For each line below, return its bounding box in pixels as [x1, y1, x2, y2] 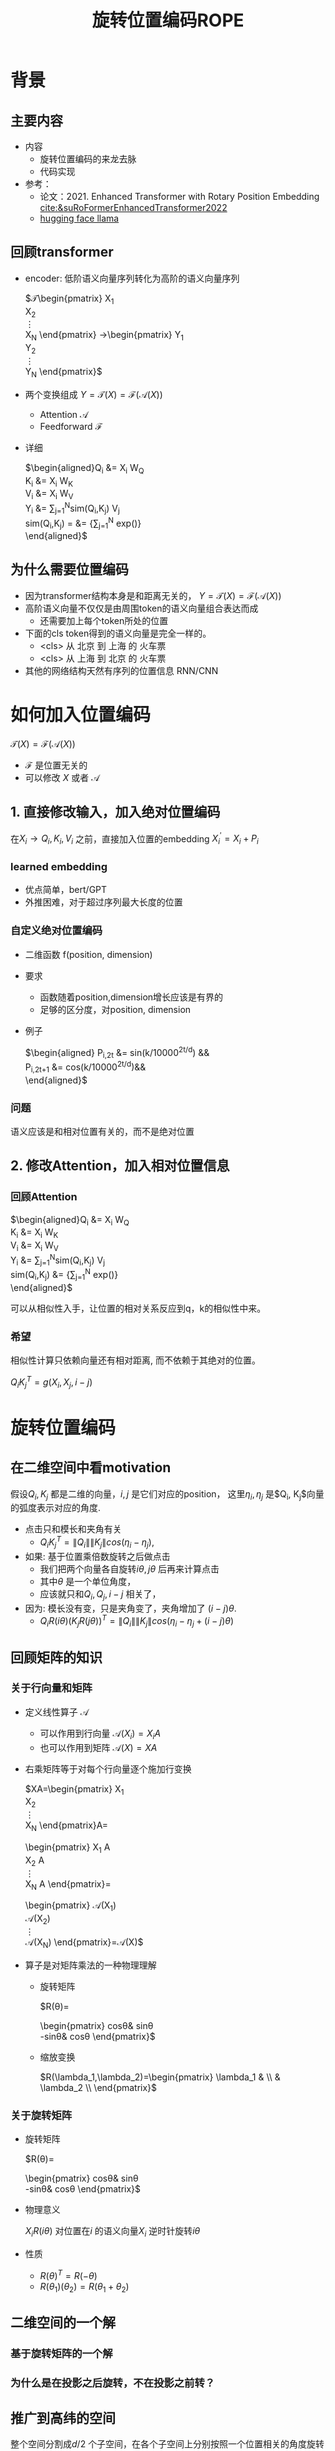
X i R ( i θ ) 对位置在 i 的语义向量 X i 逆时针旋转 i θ [24, 2225, 201, 2239]
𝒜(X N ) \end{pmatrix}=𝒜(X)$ [24, 1936, 144, 1950]
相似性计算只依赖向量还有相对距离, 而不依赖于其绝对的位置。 [10, 1354, 261, 1366]
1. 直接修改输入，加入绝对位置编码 [10, 804, 221, 821]
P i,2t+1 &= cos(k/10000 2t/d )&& [24, 1059, 147, 1075]
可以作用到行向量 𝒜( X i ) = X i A [39, 1727, 162, 1741]
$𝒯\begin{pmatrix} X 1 [24, 292, 115, 306]
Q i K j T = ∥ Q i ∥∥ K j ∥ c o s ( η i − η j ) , [39, 1534, 155, 1550]
